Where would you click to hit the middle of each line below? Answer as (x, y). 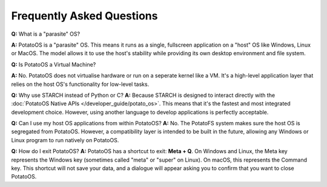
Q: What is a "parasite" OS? (46, 34)
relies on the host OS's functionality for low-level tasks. (80, 84)
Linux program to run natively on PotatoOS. (65, 140)
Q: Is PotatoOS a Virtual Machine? (54, 64)
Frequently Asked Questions (84, 16)
